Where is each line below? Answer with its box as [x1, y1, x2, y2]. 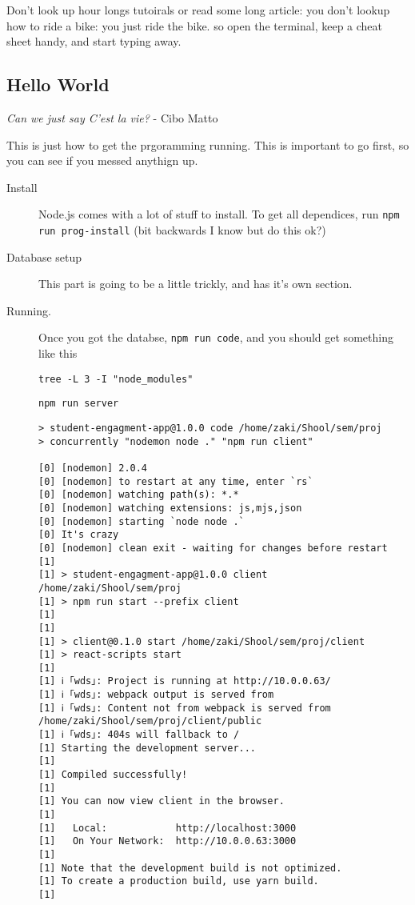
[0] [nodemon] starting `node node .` [38, 515, 245, 527]
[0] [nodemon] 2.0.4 [38, 462, 148, 474]
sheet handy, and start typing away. [6, 33, 182, 50]
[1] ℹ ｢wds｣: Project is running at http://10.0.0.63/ [38, 675, 331, 687]
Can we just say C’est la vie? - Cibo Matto [6, 109, 218, 126]
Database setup [6, 248, 82, 265]
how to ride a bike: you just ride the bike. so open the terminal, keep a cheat [6, 17, 383, 34]
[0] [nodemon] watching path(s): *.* [38, 489, 239, 501]
